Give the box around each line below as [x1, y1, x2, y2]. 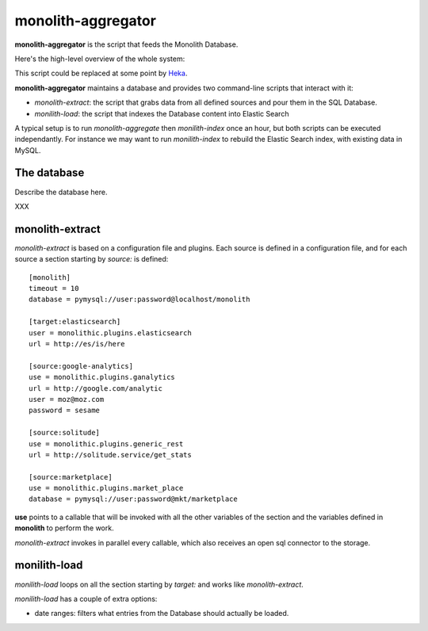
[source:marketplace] [29, 472, 113, 481]
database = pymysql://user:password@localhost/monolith [29, 295, 250, 304]
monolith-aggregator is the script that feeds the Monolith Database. [14, 40, 239, 49]
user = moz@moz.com [29, 395, 105, 403]
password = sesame [29, 406, 101, 415]
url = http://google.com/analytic [29, 384, 162, 392]
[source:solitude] [29, 428, 101, 438]
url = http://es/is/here [29, 339, 125, 348]
